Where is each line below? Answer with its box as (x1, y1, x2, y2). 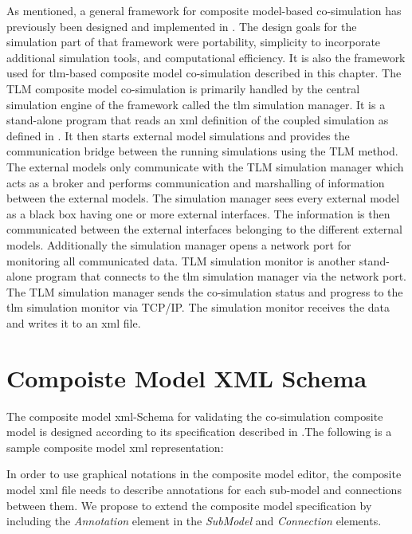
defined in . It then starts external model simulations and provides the (6, 127, 350, 143)
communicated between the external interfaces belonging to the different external (6, 221, 402, 238)
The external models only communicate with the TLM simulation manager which (6, 158, 404, 175)
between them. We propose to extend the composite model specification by (6, 497, 372, 513)
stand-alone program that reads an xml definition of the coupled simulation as (6, 112, 389, 128)
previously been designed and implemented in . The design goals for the (6, 18, 357, 34)
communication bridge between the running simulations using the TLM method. (6, 143, 398, 159)
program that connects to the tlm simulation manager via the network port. (35, 268, 407, 285)
